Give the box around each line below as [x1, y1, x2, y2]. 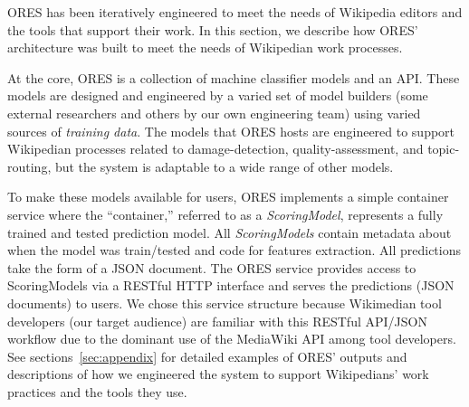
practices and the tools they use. [7, 382, 187, 401]
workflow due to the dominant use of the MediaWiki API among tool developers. [7, 329, 456, 348]
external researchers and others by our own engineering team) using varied [7, 103, 421, 122]
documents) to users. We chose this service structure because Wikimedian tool [7, 293, 442, 312]
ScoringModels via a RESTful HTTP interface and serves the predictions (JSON [7, 276, 455, 295]
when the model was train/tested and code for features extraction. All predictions [7, 241, 462, 260]
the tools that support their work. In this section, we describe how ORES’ [7, 20, 418, 39]
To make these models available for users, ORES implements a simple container [7, 187, 449, 206]
